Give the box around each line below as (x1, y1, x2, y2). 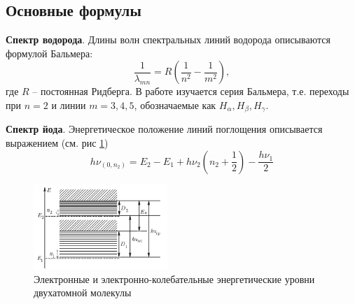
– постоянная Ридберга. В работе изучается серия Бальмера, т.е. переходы (32, 84, 349, 99)
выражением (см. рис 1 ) (6, 136, 109, 150)
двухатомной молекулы (34, 285, 132, 300)
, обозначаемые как (134, 97, 216, 112)
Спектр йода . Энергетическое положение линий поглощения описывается (6, 122, 323, 136)
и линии (51, 97, 86, 112)
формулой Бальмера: (6, 45, 93, 60)
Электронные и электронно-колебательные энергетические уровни (34, 271, 315, 286)
